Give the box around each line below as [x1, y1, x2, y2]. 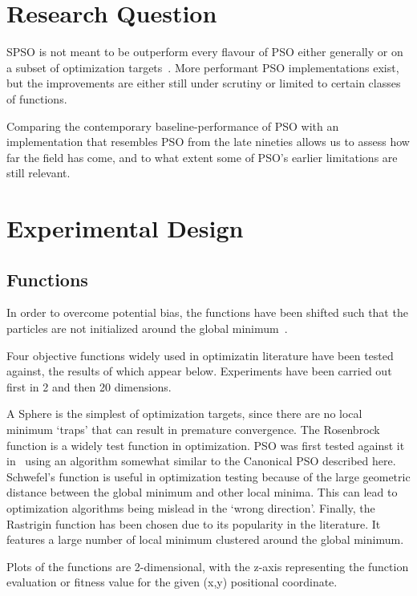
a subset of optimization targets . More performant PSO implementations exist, [6, 59, 399, 75]
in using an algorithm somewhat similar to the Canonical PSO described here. [6, 452, 396, 469]
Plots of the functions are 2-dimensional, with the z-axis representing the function [6, 557, 409, 574]
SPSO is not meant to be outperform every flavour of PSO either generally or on [6, 43, 403, 60]
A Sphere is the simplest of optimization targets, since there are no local [6, 405, 362, 422]
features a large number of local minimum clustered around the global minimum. [6, 531, 404, 548]
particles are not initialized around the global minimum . [6, 320, 288, 337]
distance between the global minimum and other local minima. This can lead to [6, 484, 398, 501]
